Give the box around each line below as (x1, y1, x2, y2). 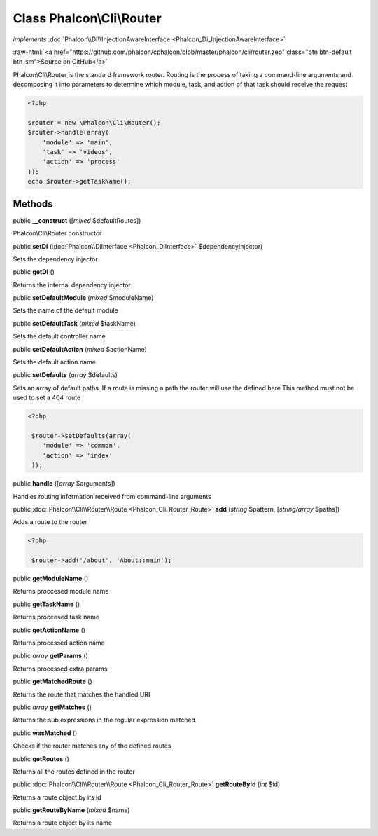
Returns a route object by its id (13, 793, 101, 802)
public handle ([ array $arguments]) (13, 479, 115, 488)
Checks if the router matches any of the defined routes (13, 741, 171, 750)
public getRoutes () (13, 754, 70, 763)
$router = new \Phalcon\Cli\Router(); (27, 118, 161, 126)
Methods (13, 198, 53, 210)
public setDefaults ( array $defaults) (13, 371, 118, 379)
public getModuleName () (13, 575, 89, 583)
